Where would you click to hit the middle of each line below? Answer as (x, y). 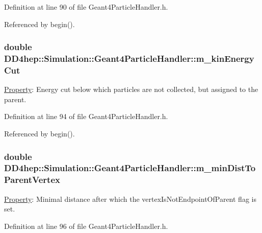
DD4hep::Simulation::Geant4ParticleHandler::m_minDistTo (130, 168)
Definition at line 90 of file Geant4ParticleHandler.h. (86, 7)
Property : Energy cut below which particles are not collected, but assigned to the (131, 89)
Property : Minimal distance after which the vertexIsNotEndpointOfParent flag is (130, 199)
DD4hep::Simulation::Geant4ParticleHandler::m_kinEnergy (129, 59)
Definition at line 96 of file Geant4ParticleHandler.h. (86, 226)
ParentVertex (32, 180)
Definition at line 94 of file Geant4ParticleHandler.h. (86, 116)
